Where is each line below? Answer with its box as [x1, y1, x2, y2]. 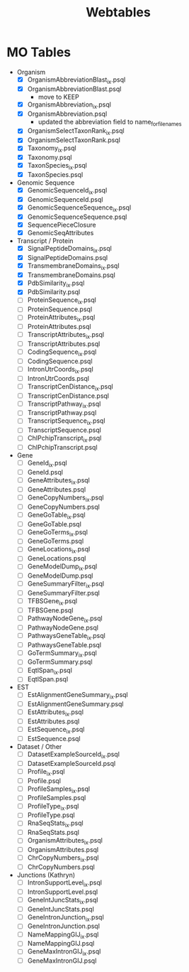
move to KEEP [38, 92, 79, 101]
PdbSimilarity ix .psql [27, 279, 85, 288]
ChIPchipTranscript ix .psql [27, 434, 102, 444]
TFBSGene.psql [27, 605, 74, 615]
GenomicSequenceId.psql [27, 195, 103, 203]
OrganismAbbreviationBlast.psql [27, 85, 122, 93]
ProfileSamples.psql [27, 794, 86, 802]
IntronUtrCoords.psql [27, 374, 90, 382]
